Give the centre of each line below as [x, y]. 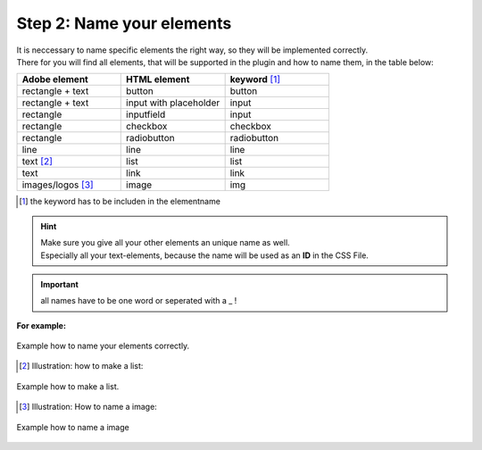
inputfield [146, 114]
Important [60, 284]
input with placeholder [173, 103]
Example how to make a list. [68, 386]
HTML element [158, 79]
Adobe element [55, 79]
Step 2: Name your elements [124, 23]
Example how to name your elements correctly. [103, 346]
